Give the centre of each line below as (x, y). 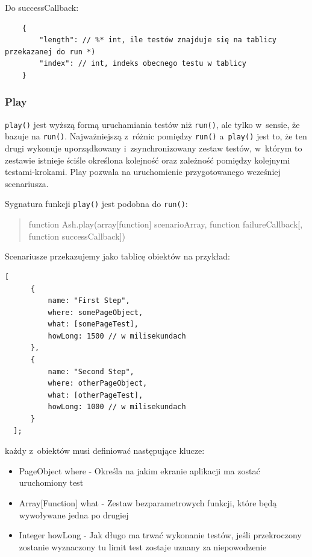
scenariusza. (27, 183)
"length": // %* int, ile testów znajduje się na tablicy (158, 40)
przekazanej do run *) (50, 52)
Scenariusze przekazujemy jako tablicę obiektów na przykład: (117, 256)
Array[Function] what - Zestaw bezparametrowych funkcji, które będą (148, 503)
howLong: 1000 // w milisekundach (117, 407)
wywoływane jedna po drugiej (74, 514)
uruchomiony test (51, 482)
